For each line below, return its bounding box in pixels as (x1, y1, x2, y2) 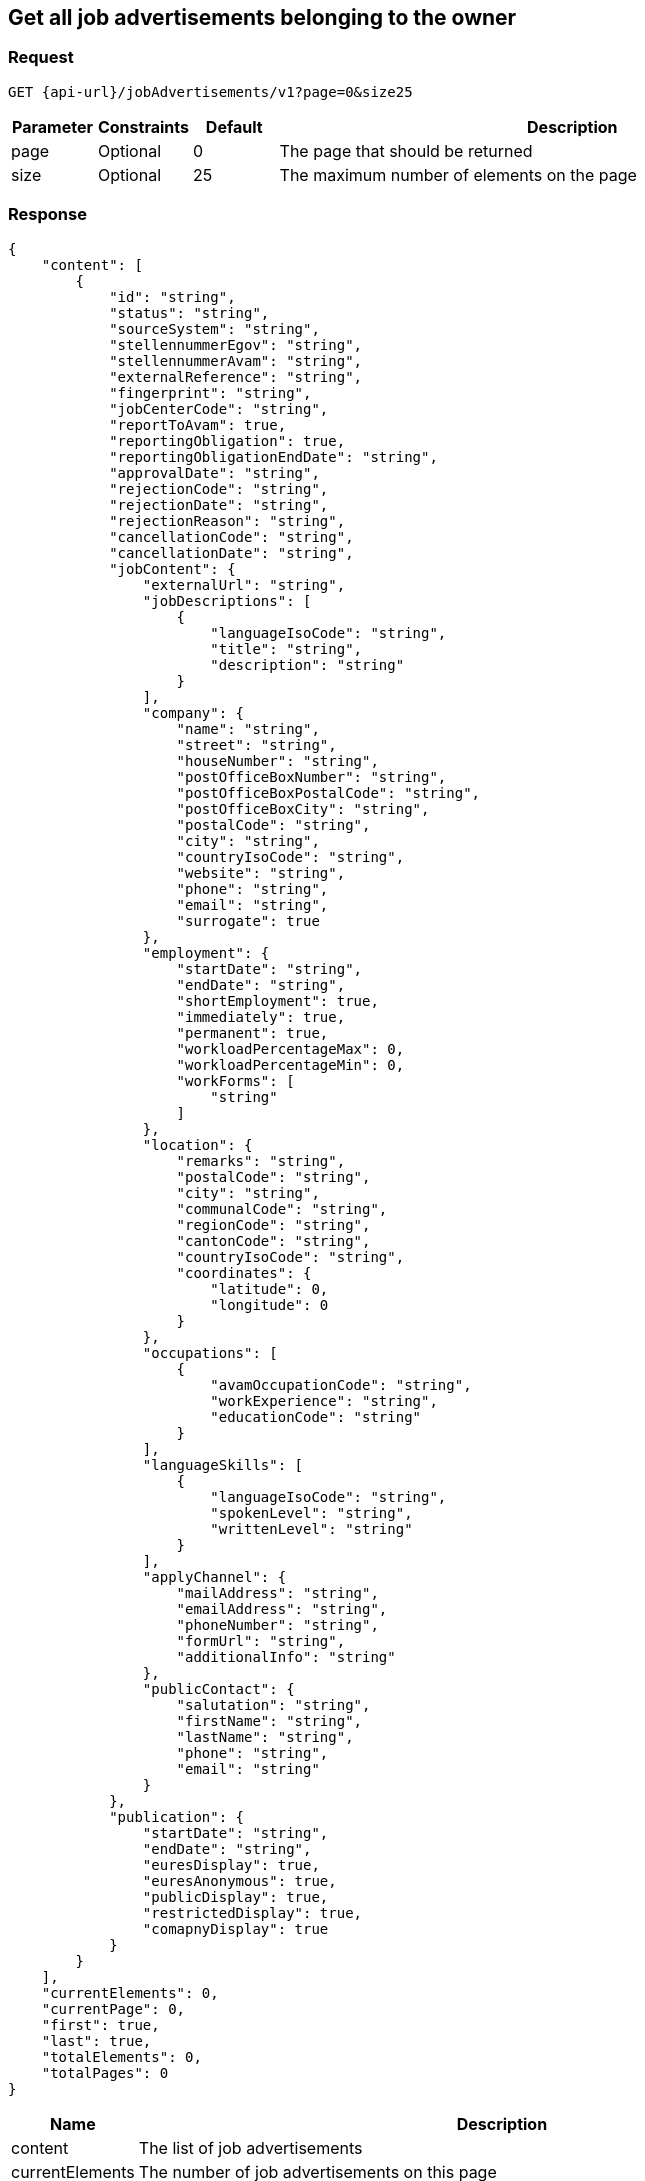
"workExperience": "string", (210, 1392, 438, 1409)
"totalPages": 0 (41, 2064, 169, 2081)
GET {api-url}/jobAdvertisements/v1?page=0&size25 (8, 83, 413, 100)
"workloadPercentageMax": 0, (176, 1040, 405, 1057)
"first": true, (41, 2016, 160, 2033)
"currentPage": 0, (41, 2000, 186, 2017)
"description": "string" (210, 656, 405, 673)
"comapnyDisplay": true (142, 1920, 329, 1937)
